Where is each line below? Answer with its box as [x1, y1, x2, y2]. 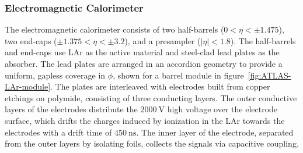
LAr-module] [5, 80, 51, 92]
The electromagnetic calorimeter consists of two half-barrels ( [5, 23, 224, 35]
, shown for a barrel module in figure [113, 69, 244, 81]
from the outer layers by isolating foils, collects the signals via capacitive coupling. [5, 137, 299, 150]
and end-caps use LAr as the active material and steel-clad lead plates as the [5, 46, 280, 58]
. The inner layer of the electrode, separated [136, 126, 294, 138]
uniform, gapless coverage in [5, 69, 106, 81]
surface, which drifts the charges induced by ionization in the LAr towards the [5, 114, 285, 126]
